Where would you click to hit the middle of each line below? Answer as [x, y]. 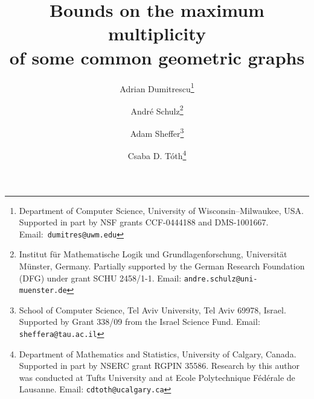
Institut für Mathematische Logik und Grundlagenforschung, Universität [153, 254]
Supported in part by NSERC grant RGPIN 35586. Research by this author [159, 366]
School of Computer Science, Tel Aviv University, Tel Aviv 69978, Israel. [152, 309]
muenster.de [43, 291]
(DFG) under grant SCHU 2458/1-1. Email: [100, 278]
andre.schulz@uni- [221, 279]
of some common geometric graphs [157, 57]
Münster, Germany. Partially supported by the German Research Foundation [162, 265]
